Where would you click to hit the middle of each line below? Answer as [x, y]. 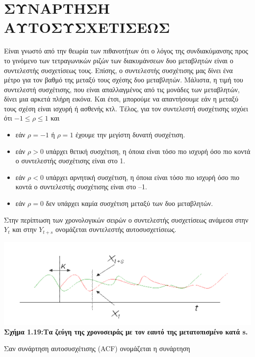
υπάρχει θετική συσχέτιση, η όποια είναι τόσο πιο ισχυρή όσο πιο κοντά [148, 151]
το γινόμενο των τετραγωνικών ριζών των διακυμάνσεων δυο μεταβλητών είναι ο [119, 60]
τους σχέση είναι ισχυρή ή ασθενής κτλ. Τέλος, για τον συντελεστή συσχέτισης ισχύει [126, 108]
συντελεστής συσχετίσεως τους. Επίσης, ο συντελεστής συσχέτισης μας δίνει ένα [118, 70]
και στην [25, 229]
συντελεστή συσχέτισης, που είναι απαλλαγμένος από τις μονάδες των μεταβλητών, [122, 89]
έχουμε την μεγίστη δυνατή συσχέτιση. [130, 135]
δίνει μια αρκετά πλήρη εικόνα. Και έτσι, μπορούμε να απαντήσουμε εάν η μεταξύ [121, 99]
